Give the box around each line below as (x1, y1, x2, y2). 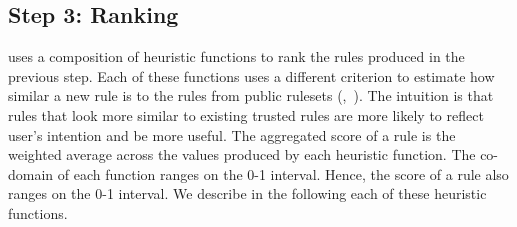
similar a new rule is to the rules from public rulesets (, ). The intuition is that (8, 85, 494, 106)
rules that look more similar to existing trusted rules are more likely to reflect (8, 104, 484, 125)
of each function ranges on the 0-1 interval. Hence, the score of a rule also (57, 163, 509, 184)
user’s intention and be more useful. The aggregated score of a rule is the (8, 124, 456, 145)
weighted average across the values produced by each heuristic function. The (8, 144, 476, 165)
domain (8, 163, 54, 184)
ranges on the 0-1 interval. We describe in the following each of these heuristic (8, 183, 487, 204)
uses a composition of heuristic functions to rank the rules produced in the (8, 46, 465, 67)
